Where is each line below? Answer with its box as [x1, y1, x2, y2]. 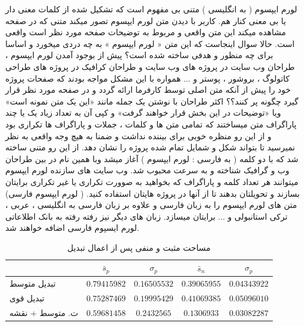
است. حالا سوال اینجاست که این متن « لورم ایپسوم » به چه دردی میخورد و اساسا [5, 37, 295, 49]
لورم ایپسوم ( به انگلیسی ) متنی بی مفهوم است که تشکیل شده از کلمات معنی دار [5, 3, 298, 15]
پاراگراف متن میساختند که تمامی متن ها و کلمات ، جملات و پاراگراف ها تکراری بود [5, 117, 297, 130]
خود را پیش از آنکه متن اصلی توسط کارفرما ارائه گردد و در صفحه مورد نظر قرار [5, 83, 291, 96]
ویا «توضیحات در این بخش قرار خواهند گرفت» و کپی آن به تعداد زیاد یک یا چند [5, 106, 281, 119]
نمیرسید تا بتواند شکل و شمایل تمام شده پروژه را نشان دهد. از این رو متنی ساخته [5, 141, 295, 153]
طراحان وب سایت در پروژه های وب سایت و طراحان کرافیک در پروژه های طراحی [5, 60, 295, 72]
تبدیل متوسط [9, 277, 56, 290]
